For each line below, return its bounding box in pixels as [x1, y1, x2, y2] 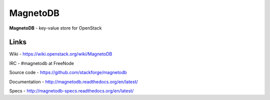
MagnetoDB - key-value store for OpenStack [9, 25, 102, 31]
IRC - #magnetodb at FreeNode [9, 60, 74, 66]
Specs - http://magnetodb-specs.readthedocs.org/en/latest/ [9, 88, 134, 94]
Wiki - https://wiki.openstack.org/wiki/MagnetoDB [9, 51, 112, 57]
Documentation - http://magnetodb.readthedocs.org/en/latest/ [9, 78, 138, 84]
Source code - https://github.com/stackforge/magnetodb [9, 69, 127, 75]
